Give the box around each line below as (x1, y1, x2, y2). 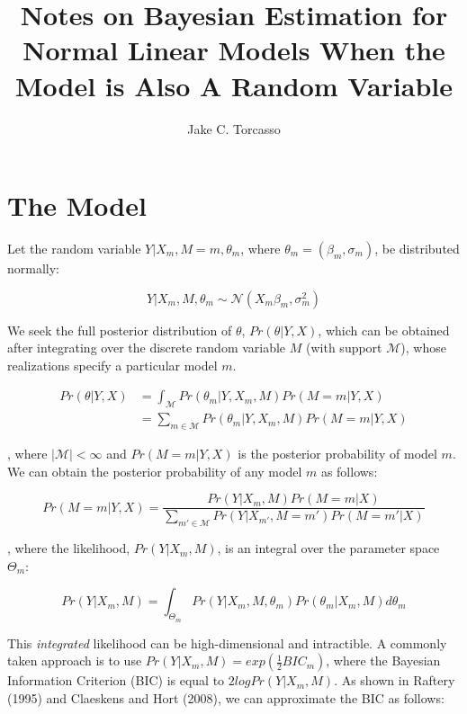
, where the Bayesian (326, 651, 441, 670)
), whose (400, 338, 446, 357)
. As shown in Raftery (334, 671, 455, 690)
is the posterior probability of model (238, 444, 437, 463)
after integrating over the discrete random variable (7, 338, 286, 357)
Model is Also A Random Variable (14, 67, 454, 103)
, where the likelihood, (7, 539, 130, 558)
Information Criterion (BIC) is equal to (7, 671, 225, 690)
